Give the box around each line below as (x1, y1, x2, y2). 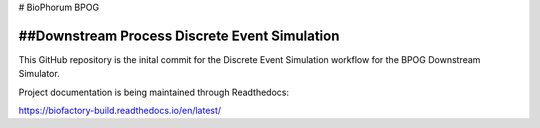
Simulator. (18, 68, 60, 80)
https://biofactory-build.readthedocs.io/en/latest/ (18, 105, 222, 117)
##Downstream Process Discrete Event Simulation (18, 27, 340, 44)
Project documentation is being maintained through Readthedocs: (18, 86, 290, 98)
